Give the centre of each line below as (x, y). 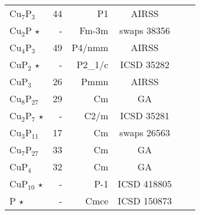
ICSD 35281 (145, 115)
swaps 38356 (145, 30)
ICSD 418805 (145, 184)
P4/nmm (90, 47)
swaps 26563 (145, 132)
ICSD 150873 (145, 201)
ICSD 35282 (145, 64)
